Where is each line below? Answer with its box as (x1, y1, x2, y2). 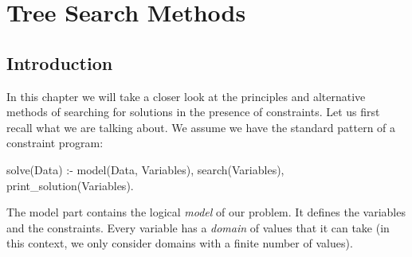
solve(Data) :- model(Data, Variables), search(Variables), (6, 161, 284, 177)
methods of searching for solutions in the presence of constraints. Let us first (6, 103, 380, 120)
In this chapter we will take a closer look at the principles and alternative (6, 88, 366, 104)
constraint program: (6, 134, 104, 151)
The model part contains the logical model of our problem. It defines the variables (6, 204, 406, 220)
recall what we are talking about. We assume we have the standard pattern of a (6, 119, 396, 135)
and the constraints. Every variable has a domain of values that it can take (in (6, 219, 390, 236)
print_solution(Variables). (6, 177, 134, 193)
